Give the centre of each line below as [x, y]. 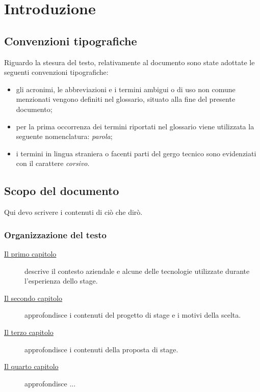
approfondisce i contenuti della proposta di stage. [101, 349]
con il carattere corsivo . [53, 163]
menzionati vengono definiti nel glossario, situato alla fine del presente [126, 99]
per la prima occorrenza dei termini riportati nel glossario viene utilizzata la [135, 126]
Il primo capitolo [30, 253]
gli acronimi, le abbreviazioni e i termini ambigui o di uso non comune [126, 89]
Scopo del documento [62, 191]
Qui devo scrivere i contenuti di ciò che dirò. [73, 212]
